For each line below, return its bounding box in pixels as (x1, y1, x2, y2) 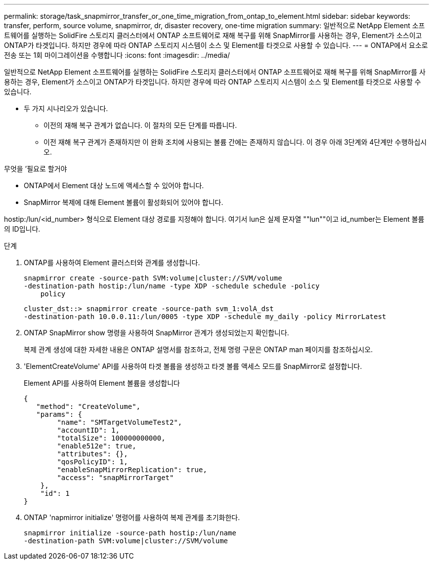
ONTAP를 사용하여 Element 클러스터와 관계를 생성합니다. (24, 258, 200, 267)
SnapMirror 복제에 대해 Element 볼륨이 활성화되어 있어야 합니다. (24, 198, 223, 206)
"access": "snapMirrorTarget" (57, 474, 174, 482)
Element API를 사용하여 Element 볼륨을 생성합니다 (24, 379, 180, 387)
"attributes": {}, (57, 450, 128, 458)
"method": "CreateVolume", (36, 403, 141, 410)
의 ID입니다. (4, 225, 41, 233)
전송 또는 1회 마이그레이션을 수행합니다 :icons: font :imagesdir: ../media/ (4, 51, 230, 59)
